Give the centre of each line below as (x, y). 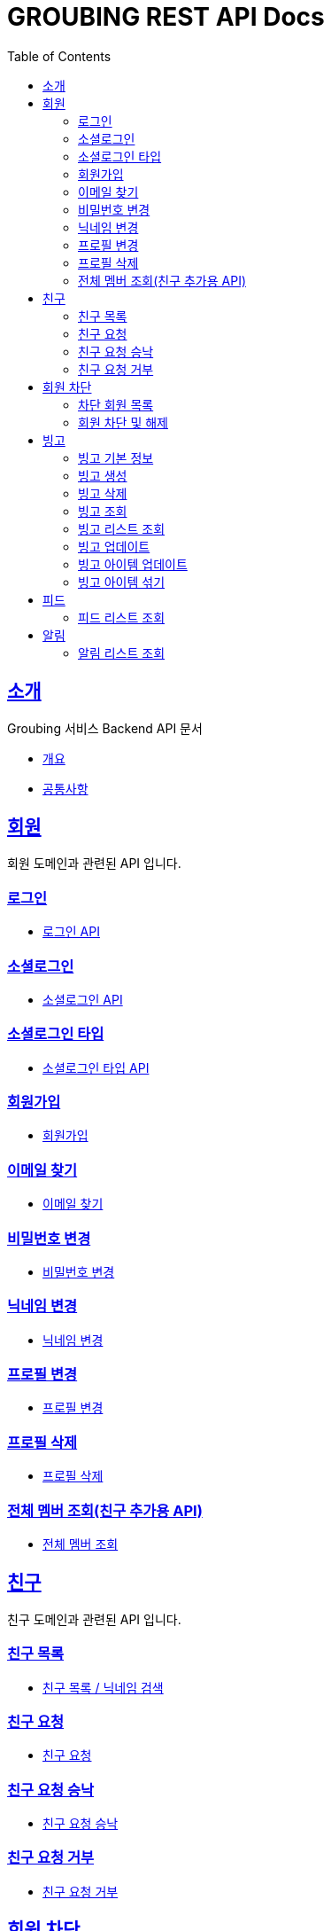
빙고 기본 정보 (116, 457)
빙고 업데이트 (114, 546)
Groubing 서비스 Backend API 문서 (105, 728)
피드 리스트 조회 (122, 617)
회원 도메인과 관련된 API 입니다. (94, 864)
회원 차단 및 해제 (123, 422)
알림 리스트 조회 (122, 653)
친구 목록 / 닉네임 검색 (103, 1687)
